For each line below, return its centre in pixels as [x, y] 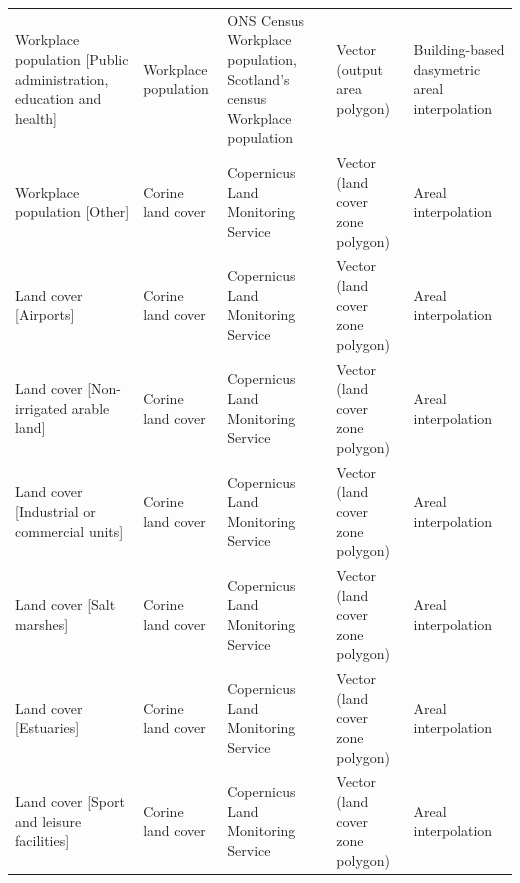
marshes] [42, 624]
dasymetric [447, 68]
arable [90, 407]
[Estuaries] [47, 727]
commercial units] [69, 530]
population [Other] [72, 211]
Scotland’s [258, 78]
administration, [62, 78]
